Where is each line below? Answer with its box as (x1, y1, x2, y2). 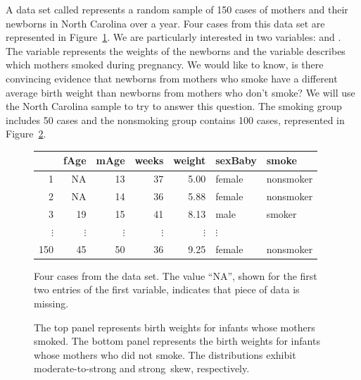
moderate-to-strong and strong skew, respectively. (34, 361, 250, 376)
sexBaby (215, 153, 257, 168)
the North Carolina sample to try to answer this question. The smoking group (6, 99, 342, 114)
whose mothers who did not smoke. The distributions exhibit (34, 347, 296, 362)
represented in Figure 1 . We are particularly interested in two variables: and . (6, 30, 341, 44)
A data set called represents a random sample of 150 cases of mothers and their (6, 2, 348, 16)
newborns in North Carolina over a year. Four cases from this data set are (6, 16, 325, 30)
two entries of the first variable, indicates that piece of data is (34, 282, 300, 297)
